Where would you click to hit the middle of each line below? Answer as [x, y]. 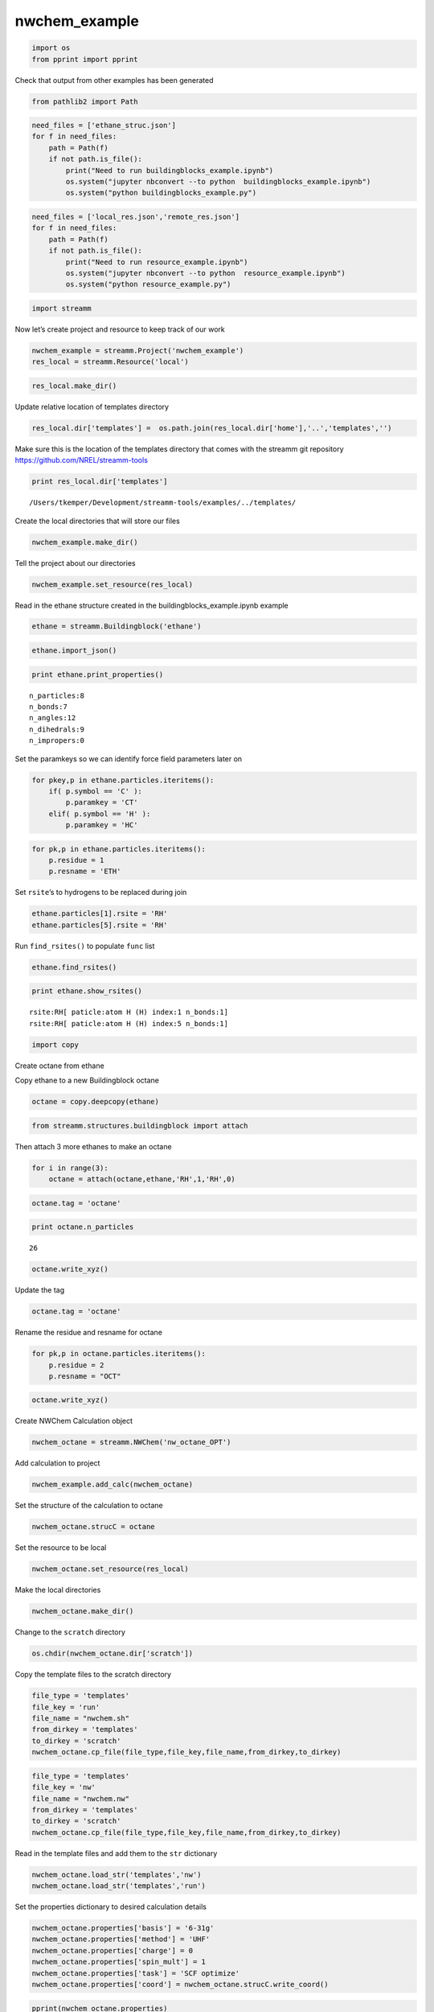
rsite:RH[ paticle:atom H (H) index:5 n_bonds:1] [129, 1023]
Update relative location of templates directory [92, 406]
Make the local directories [58, 1590]
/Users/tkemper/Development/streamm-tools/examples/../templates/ [163, 503]
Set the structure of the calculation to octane [89, 1506]
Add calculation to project [57, 1463]
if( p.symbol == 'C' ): [95, 791]
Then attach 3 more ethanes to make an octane [93, 1146]
